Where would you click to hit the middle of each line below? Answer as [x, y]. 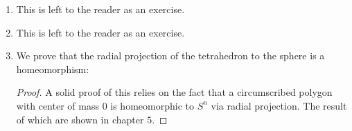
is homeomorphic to [152, 105]
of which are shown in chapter [80, 119]
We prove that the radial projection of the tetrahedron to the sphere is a [170, 56]
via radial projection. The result [279, 105]
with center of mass [58, 105]
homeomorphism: [53, 69]
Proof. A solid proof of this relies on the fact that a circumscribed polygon [174, 92]
